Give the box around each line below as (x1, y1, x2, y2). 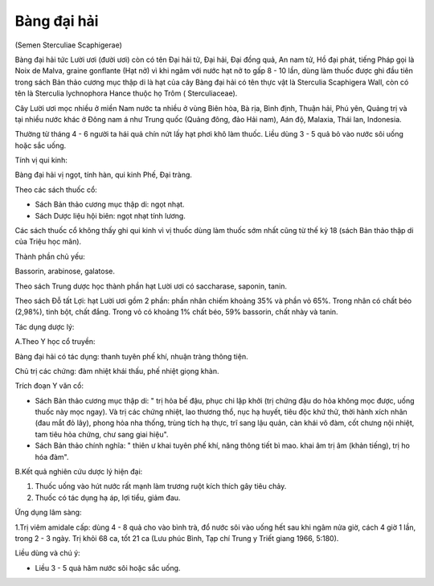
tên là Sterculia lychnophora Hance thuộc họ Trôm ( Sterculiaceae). (14, 88, 238, 98)
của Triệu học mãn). (14, 237, 82, 247)
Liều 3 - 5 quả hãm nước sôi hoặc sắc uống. (35, 563, 181, 572)
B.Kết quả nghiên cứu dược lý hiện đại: (14, 467, 143, 477)
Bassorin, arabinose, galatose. (14, 266, 116, 277)
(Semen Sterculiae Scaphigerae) (14, 40, 122, 50)
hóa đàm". (35, 452, 69, 461)
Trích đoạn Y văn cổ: (14, 381, 84, 391)
